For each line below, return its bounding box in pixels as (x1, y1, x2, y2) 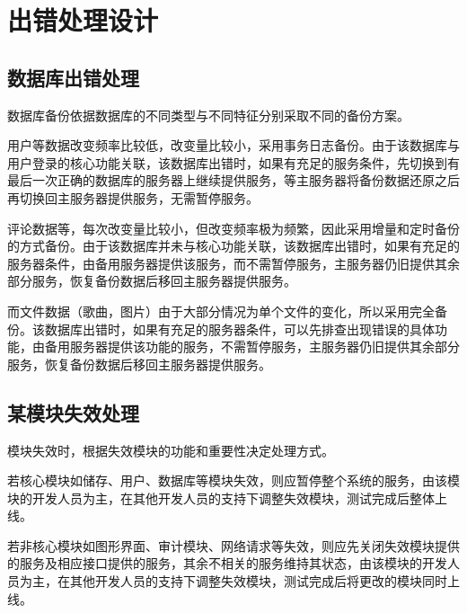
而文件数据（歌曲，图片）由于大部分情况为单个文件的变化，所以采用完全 (7, 301, 435, 320)
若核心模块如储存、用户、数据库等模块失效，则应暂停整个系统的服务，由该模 (7, 471, 460, 490)
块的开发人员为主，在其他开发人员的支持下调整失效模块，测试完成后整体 (7, 488, 435, 507)
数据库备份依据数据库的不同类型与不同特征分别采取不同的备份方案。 (7, 105, 410, 124)
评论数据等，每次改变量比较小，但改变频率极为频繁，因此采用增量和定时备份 (7, 218, 460, 237)
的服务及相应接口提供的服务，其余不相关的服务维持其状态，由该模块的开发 (7, 554, 447, 573)
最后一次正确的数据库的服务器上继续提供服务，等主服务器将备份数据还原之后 (7, 171, 460, 190)
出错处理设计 (7, 2, 159, 39)
